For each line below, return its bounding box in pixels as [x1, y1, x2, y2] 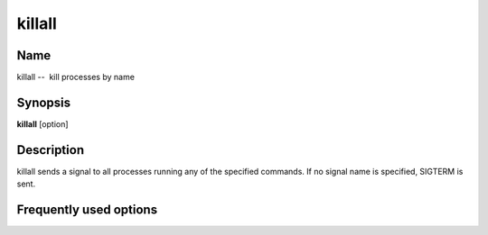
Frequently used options [16, 203, 158, 218]
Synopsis [16, 95, 71, 110]
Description [16, 142, 85, 158]
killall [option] [16, 118, 69, 130]
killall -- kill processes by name [16, 72, 136, 83]
